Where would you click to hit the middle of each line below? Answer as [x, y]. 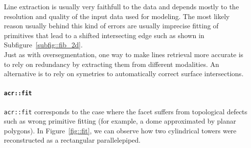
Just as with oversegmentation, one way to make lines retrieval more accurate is [124, 54]
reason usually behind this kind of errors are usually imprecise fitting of [111, 26]
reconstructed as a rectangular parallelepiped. [72, 140]
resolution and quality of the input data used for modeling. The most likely [117, 16]
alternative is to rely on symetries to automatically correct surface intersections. [124, 74]
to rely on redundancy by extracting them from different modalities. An [112, 64]
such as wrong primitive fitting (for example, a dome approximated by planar [120, 121]
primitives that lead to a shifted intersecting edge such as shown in [104, 35]
